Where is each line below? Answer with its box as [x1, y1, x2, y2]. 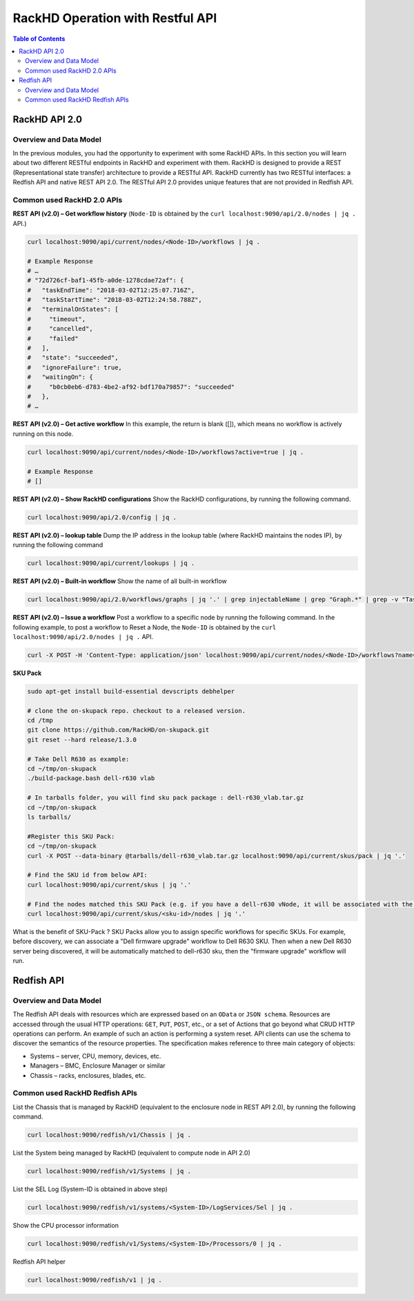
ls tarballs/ [27, 813, 72, 821]
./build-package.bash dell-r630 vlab [27, 775, 155, 782]
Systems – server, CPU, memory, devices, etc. [30, 1052, 161, 1060]
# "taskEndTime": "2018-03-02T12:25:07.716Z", [27, 286, 195, 294]
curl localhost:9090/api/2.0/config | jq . [27, 513, 177, 521]
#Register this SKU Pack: [27, 833, 115, 840]
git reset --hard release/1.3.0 [27, 736, 137, 743]
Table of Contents [12, 35, 66, 43]
